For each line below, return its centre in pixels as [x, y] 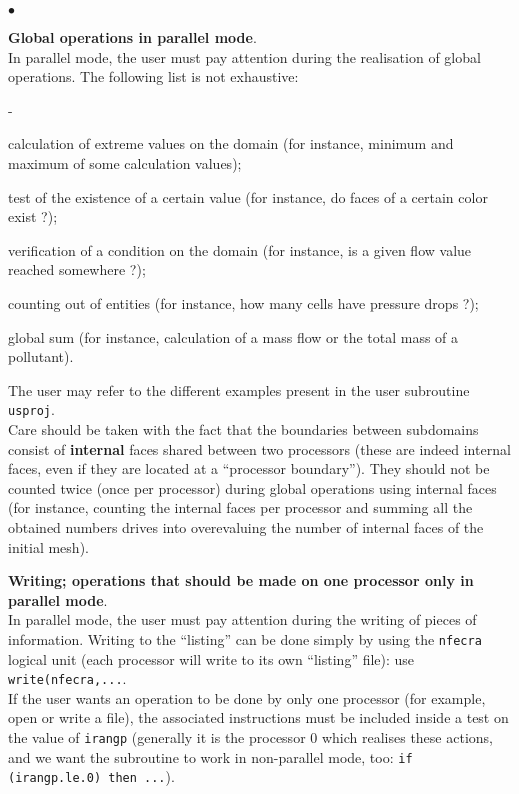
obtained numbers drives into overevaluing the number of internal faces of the [246, 526]
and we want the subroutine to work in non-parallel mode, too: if [210, 756]
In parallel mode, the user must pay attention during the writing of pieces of [242, 619]
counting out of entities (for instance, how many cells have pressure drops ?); [243, 302]
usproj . [31, 409]
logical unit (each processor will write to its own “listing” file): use [211, 658]
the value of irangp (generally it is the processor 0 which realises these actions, [250, 737]
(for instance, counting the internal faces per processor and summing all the [240, 507]
